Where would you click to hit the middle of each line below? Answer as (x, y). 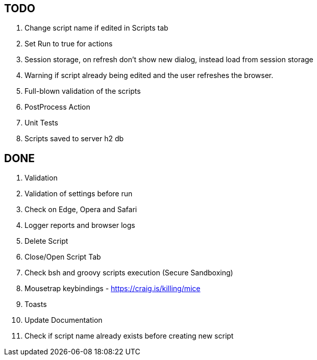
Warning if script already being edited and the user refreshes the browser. (149, 75)
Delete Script (46, 241)
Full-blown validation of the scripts (83, 91)
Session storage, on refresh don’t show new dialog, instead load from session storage (169, 60)
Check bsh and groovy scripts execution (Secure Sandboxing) (129, 273)
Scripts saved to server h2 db (74, 139)
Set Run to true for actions (69, 44)
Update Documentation (64, 320)
